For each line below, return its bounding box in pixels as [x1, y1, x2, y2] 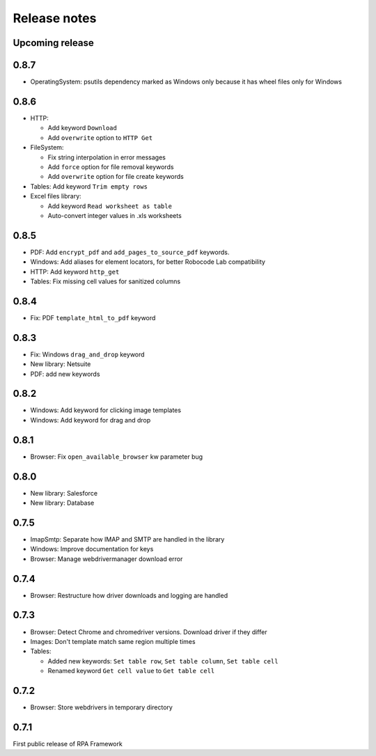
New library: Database [30, 498, 95, 507]
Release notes [13, 10, 97, 26]
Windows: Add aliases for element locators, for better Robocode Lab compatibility [30, 258, 266, 266]
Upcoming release [13, 37, 94, 49]
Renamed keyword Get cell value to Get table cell [47, 667, 215, 675]
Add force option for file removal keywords [47, 162, 174, 171]
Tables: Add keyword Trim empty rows [30, 182, 148, 191]
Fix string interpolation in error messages [47, 153, 166, 162]
